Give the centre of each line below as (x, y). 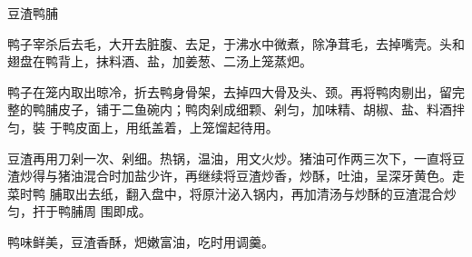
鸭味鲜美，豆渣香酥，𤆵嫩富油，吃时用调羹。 (141, 241)
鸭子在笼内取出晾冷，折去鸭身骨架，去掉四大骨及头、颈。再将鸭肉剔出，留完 (236, 91)
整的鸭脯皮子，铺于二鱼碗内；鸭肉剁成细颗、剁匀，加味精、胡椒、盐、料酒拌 (236, 109)
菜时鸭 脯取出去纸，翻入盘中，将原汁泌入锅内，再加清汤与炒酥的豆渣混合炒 (232, 193)
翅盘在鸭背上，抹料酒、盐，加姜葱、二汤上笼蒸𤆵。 (160, 61)
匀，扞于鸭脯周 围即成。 (79, 211)
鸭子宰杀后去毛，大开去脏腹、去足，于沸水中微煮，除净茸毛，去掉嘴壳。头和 (236, 43)
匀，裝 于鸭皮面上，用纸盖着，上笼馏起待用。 (143, 127)
